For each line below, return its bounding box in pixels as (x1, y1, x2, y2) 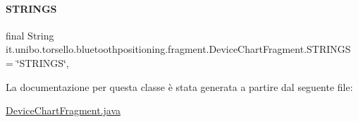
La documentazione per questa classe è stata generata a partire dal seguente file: (6, 79, 353, 94)
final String (6, 28, 54, 42)
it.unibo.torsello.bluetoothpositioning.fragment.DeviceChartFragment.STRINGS (6, 42, 351, 56)
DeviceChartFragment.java (6, 103, 121, 118)
